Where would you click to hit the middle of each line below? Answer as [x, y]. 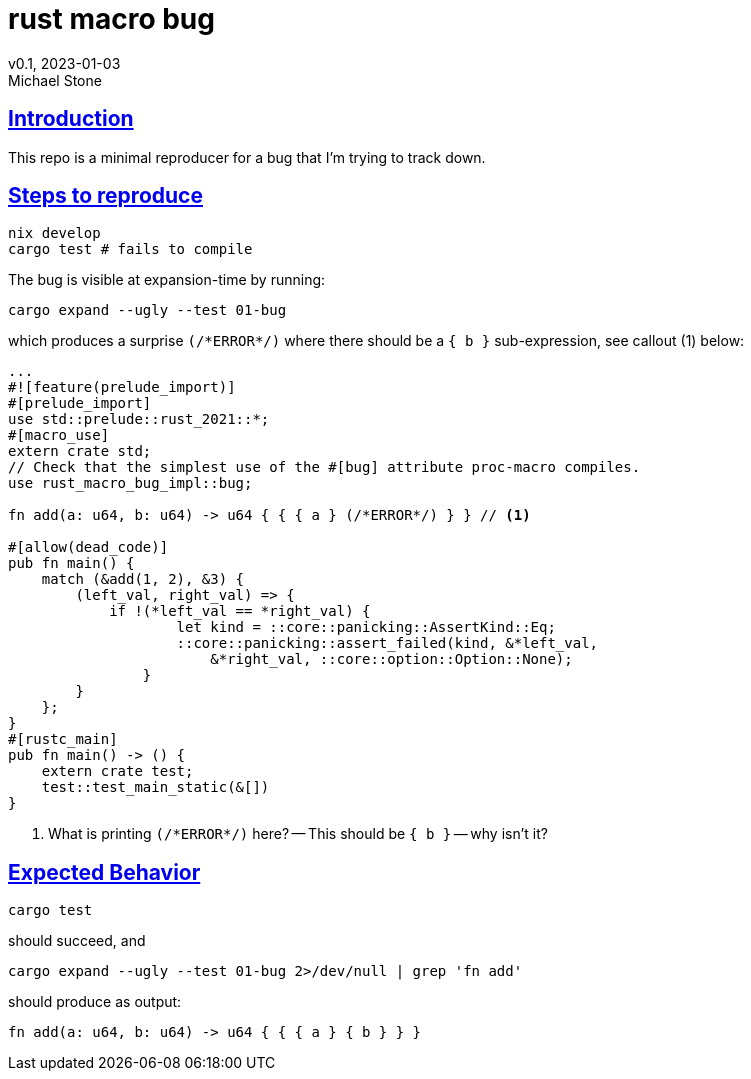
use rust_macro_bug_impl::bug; [130, 483]
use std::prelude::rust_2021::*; [139, 419]
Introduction [71, 119]
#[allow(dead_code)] [88, 547]
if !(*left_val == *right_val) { [240, 611]
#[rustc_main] [63, 739]
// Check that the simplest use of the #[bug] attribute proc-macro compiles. [324, 467]
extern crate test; [117, 771]
